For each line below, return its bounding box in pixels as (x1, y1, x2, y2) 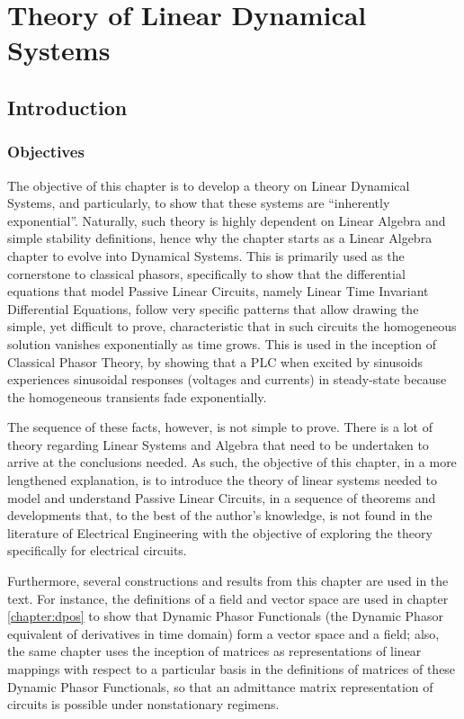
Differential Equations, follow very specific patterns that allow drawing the (7, 299, 419, 318)
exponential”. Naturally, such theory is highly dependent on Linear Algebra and (7, 211, 446, 229)
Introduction (7, 93, 128, 121)
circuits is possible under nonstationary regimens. (7, 695, 280, 714)
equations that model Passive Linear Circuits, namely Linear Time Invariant (7, 282, 429, 301)
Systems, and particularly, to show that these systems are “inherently (7, 193, 390, 212)
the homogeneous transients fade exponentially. (7, 387, 267, 406)
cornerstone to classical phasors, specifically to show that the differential (7, 264, 406, 283)
